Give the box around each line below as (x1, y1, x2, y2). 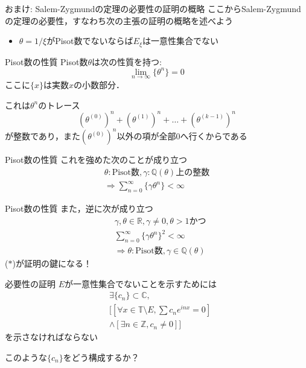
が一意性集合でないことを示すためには (65, 277, 217, 290)
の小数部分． (74, 78, 125, 90)
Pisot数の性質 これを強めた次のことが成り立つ (5, 153, 188, 166)
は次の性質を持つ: (92, 55, 162, 68)
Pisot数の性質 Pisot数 (5, 55, 88, 68)
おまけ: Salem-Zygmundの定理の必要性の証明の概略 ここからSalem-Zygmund (5, 2, 301, 14)
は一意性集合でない (142, 34, 218, 47)
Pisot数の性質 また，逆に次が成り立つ (5, 202, 153, 215)
